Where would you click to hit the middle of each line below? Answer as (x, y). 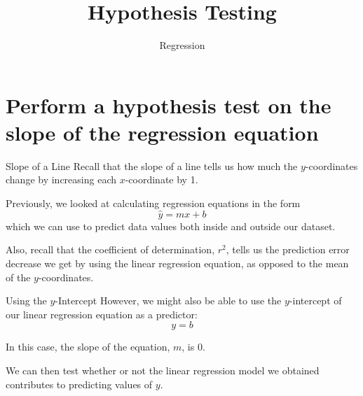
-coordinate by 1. (162, 179)
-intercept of (315, 300)
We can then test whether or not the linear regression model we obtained (163, 370)
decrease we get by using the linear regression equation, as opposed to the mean (177, 263)
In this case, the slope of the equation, (88, 347)
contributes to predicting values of (79, 384)
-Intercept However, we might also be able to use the (168, 300)
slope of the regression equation (162, 132)
